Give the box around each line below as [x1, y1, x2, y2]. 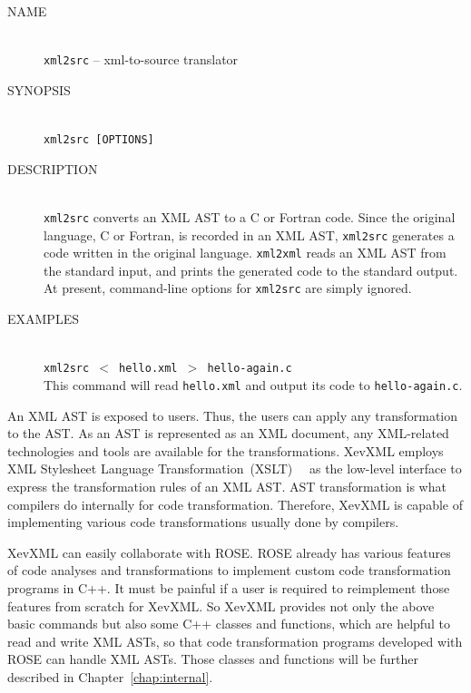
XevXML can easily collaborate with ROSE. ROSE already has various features [7, 542, 451, 561]
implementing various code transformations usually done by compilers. [7, 512, 399, 532]
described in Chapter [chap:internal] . [7, 667, 213, 686]
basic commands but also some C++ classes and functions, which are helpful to [7, 614, 450, 633]
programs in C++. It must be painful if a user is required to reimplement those [7, 578, 450, 597]
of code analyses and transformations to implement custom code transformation [7, 561, 451, 580]
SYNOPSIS [7, 80, 71, 99]
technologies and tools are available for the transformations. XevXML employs [7, 441, 444, 460]
